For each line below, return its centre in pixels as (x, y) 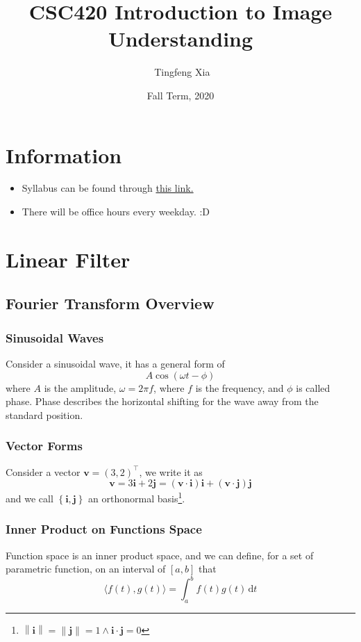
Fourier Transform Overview (110, 303)
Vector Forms (44, 446)
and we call (30, 498)
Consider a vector (43, 471)
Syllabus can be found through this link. (108, 188)
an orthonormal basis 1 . (137, 497)
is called (313, 387)
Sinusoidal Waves (55, 337)
